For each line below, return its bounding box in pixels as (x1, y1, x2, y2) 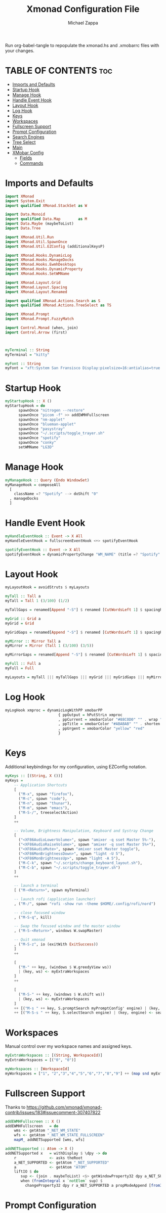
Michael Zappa (68, 20, 98, 26)
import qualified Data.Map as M (5, 217, 87, 222)
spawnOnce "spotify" (18, 435, 61, 441)
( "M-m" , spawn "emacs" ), (18, 805, 70, 811)
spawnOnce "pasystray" (18, 426, 65, 431)
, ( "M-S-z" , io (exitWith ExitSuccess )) (14, 942, 98, 947)
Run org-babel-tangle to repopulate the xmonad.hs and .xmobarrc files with (5, 42, 160, 48)
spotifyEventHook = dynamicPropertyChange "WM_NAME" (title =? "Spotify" (5, 552, 161, 557)
